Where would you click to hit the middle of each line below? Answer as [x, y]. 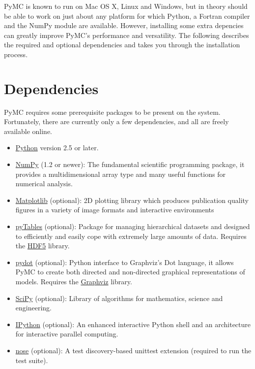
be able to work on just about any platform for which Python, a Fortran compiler [127, 16]
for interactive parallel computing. [67, 334]
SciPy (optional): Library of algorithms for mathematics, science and [119, 298]
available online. [28, 131]
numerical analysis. [44, 184]
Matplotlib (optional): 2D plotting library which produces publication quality [132, 200]
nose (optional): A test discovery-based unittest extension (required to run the [133, 350]
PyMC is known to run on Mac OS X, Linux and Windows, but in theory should [126, 6]
